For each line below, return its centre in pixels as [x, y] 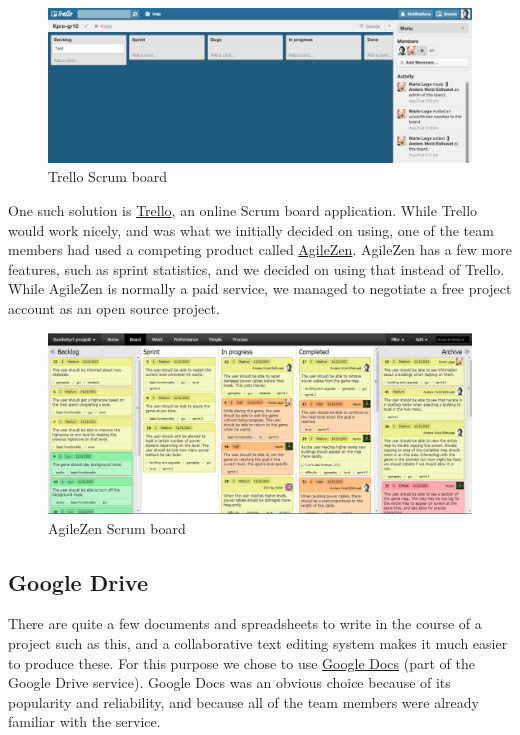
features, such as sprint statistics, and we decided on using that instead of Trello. [256, 268]
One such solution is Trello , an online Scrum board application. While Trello [243, 210]
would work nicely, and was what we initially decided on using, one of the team [251, 229]
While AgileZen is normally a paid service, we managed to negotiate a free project [260, 288]
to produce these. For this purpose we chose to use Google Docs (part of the [241, 662]
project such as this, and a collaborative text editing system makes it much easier [258, 642]
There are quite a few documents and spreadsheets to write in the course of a [245, 623]
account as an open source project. [114, 308]
